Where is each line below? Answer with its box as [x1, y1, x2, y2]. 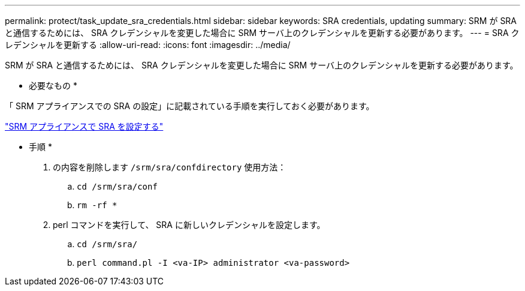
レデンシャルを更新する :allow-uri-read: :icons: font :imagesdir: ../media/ [5, 40, 291, 50]
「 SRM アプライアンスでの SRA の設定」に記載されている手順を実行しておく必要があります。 [5, 101, 375, 111]
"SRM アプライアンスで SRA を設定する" [5, 121, 164, 131]
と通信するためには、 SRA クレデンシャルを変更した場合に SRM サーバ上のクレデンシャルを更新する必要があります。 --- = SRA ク [5, 28, 520, 38]
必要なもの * [29, 80, 77, 91]
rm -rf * [77, 200, 117, 210]
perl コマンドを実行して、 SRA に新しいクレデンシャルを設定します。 [53, 220, 325, 230]
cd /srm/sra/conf [77, 182, 158, 191]
